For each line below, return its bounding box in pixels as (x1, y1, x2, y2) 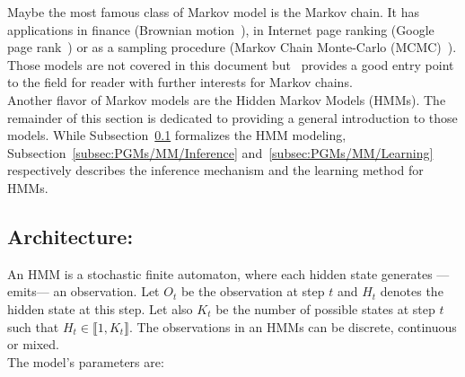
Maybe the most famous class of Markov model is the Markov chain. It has (7, 3, 420, 21)
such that (7, 317, 59, 336)
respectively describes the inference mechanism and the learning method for (7, 161, 424, 180)
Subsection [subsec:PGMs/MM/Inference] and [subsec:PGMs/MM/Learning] (7, 143, 434, 162)
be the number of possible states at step (215, 299, 435, 318)
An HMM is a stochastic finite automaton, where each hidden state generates (7, 264, 433, 283)
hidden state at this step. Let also (7, 299, 193, 318)
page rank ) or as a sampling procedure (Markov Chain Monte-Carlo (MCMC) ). (7, 38, 457, 57)
